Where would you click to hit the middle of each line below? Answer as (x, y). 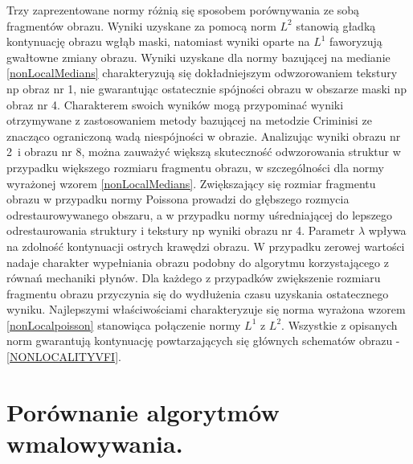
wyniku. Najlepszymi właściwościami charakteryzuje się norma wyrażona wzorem (206, 309)
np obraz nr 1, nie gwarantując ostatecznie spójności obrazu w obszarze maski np (206, 88)
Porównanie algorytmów (143, 411)
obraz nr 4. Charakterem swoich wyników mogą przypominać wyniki (175, 104)
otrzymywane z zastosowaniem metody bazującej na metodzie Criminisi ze (189, 120)
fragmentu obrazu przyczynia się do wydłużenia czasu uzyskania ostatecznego (198, 293)
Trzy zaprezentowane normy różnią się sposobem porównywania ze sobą (183, 10)
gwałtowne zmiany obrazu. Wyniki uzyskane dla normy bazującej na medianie (198, 57)
